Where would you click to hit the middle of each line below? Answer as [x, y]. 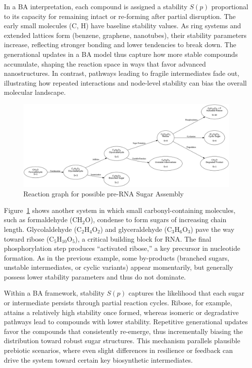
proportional [230, 6]
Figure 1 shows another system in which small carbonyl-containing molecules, [120, 210]
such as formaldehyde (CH [43, 219]
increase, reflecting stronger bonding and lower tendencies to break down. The [120, 44]
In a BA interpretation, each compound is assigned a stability [96, 6]
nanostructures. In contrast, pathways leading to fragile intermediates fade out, [122, 73]
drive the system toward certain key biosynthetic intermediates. [98, 359]
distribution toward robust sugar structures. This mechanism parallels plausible [122, 341]
